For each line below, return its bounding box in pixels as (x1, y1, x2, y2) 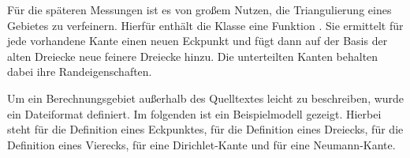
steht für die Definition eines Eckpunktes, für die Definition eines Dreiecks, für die (7, 121, 404, 137)
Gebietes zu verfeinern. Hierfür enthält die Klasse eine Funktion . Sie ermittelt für (7, 17, 404, 33)
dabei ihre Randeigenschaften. (7, 63, 152, 80)
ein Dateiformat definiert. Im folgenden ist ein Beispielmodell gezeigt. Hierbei (7, 105, 382, 122)
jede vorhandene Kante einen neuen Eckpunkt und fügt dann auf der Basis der (7, 32, 388, 49)
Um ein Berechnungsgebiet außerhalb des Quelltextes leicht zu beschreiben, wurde (7, 89, 404, 106)
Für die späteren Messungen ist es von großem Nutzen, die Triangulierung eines (7, 2, 392, 17)
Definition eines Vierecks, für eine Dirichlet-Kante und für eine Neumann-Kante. (7, 136, 396, 152)
